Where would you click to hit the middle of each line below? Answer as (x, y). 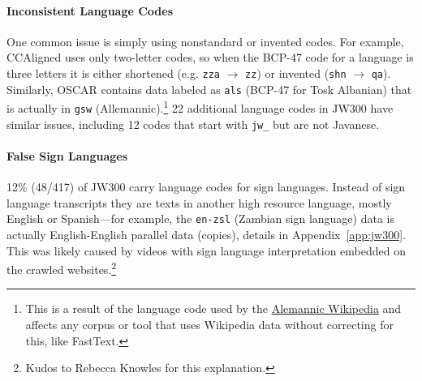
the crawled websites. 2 (62, 268)
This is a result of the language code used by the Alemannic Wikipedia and (213, 308)
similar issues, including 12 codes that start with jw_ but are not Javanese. (193, 124)
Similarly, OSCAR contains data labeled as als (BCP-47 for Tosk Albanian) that (209, 89)
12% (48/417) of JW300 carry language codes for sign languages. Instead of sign (206, 187)
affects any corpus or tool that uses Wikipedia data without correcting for (209, 324)
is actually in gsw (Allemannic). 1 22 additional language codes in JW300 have (200, 107)
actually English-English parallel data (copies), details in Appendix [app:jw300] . (207, 234)
